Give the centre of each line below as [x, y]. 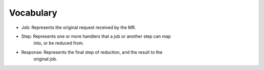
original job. [45, 59]
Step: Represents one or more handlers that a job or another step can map [96, 36]
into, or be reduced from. [59, 43]
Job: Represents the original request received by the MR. [79, 27]
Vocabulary [33, 13]
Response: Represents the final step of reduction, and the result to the [92, 52]
